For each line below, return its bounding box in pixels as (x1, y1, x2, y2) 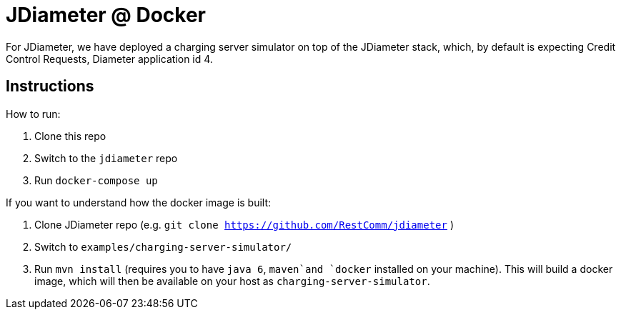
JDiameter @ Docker (6, 3, 206, 27)
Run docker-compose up (34, 174, 158, 186)
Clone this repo (34, 129, 106, 142)
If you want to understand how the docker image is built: (6, 196, 272, 209)
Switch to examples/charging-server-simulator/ (34, 240, 292, 253)
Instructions (6, 77, 94, 96)
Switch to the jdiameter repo (34, 151, 178, 164)
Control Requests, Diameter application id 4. (6, 52, 213, 65)
